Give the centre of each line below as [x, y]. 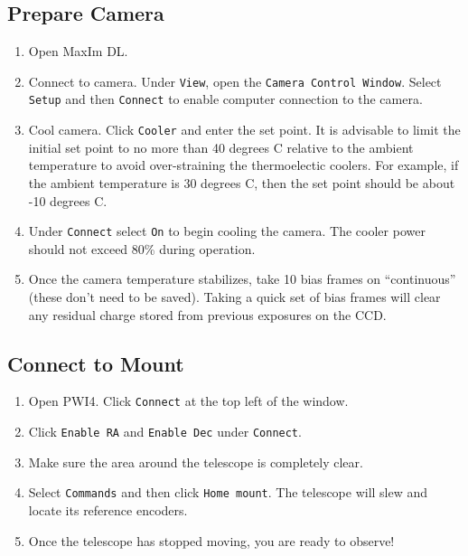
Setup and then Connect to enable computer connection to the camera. [225, 99]
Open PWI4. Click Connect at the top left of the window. [188, 401]
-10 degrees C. [68, 200]
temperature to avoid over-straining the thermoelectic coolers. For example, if [243, 165]
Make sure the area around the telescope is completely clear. [196, 462]
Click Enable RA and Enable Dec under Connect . [165, 432]
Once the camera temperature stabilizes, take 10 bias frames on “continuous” [242, 279]
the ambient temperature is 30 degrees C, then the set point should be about [242, 182]
